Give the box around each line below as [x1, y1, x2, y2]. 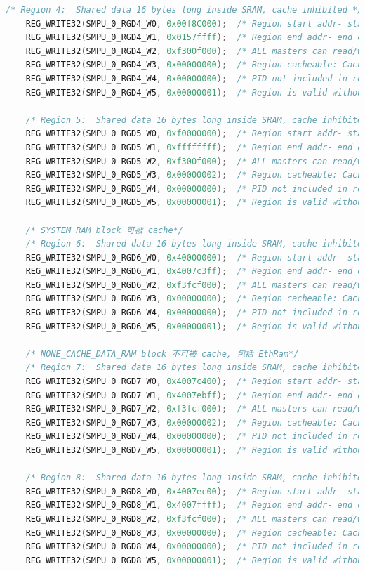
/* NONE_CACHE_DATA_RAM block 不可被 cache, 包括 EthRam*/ [25, 348, 299, 359]
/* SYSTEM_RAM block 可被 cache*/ [25, 225, 183, 235]
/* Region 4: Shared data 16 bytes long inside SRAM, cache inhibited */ [6, 5, 363, 15]
